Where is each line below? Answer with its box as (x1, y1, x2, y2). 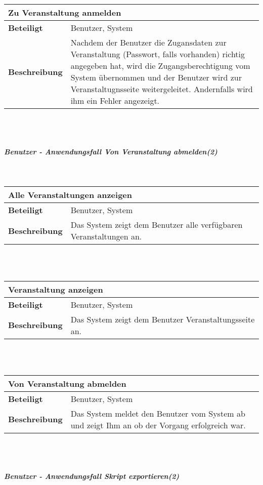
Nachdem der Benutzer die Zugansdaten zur (70, 36, 227, 48)
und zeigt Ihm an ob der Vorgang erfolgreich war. (70, 419, 246, 431)
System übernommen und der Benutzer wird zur (70, 71, 242, 83)
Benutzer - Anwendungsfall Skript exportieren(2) (4, 470, 180, 481)
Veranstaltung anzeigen (8, 283, 103, 295)
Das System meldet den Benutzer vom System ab (70, 407, 245, 419)
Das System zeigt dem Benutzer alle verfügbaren (70, 219, 243, 231)
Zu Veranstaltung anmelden (8, 7, 121, 18)
